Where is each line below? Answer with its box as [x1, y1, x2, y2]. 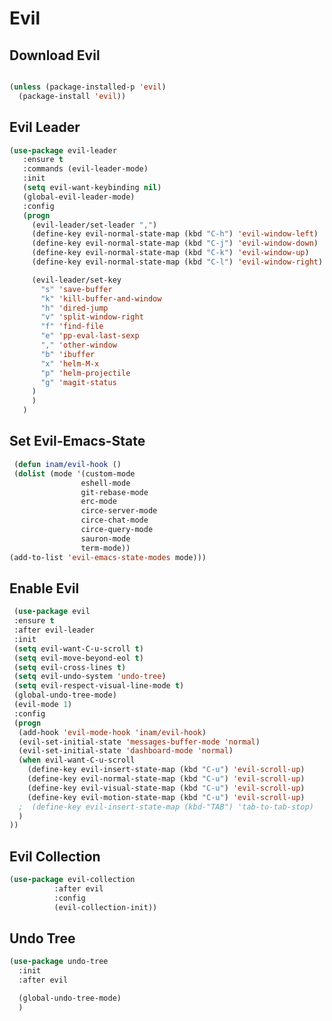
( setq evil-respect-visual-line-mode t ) [13, 681, 185, 691]
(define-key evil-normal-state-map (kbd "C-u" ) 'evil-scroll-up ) [27, 774, 306, 784]
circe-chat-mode [80, 515, 149, 526]
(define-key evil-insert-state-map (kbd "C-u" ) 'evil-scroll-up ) [27, 765, 306, 775]
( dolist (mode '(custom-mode [13, 468, 136, 479]
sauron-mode [80, 533, 131, 544]
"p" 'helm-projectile [40, 368, 131, 378]
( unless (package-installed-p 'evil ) [9, 82, 167, 92]
